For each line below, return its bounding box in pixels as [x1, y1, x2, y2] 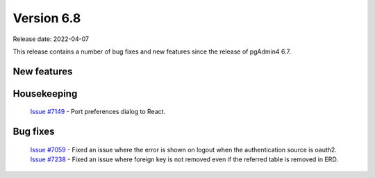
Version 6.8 [12, 10, 81, 26]
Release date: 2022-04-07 [12, 35, 90, 43]
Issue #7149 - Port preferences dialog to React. [30, 108, 166, 116]
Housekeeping [12, 88, 78, 99]
